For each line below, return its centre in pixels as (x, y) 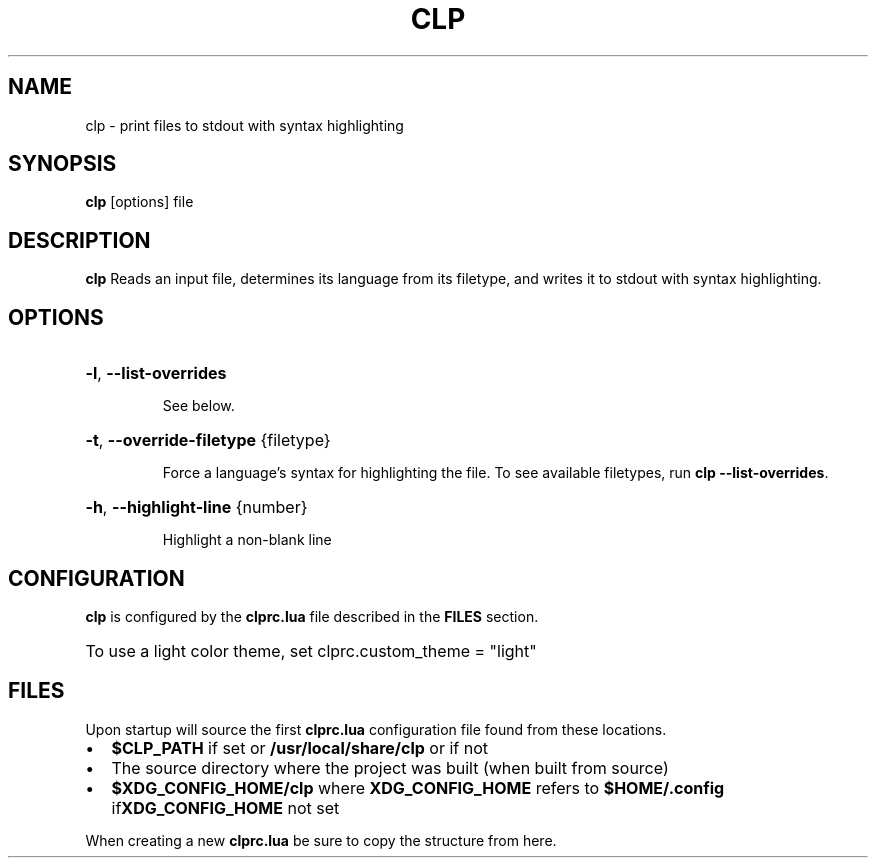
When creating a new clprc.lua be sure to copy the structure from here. (321, 840)
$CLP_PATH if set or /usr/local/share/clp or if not (300, 747)
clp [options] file (139, 202)
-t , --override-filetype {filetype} (208, 440)
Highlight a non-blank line (247, 540)
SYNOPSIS (62, 164)
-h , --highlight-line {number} (196, 507)
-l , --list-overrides (156, 373)
